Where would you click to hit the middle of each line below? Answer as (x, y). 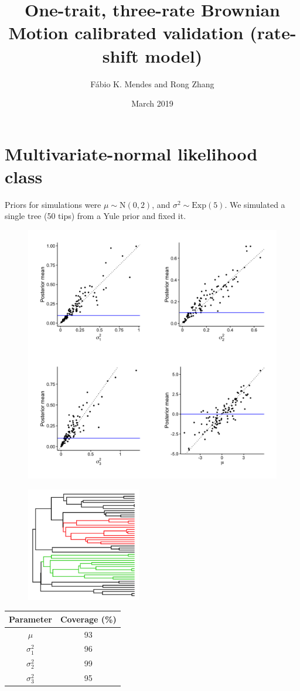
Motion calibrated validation (126, 33)
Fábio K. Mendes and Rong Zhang (152, 83)
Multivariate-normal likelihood (131, 153)
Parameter (30, 619)
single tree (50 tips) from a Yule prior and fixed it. (96, 216)
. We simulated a (255, 204)
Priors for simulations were (53, 204)
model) (174, 55)
